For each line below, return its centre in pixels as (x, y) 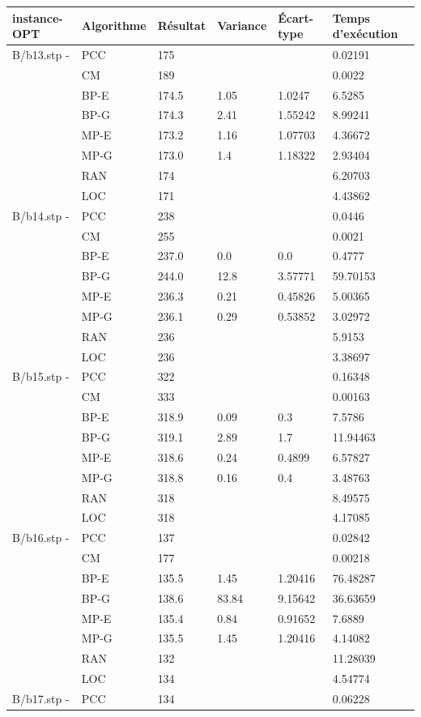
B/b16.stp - (41, 538)
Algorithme (114, 26)
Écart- (296, 17)
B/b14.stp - (41, 215)
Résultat (182, 26)
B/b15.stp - (41, 376)
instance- (38, 17)
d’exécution (365, 34)
